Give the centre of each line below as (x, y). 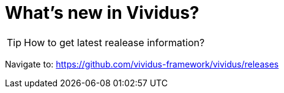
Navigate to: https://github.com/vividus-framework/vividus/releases (142, 64)
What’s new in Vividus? (102, 13)
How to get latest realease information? (114, 42)
